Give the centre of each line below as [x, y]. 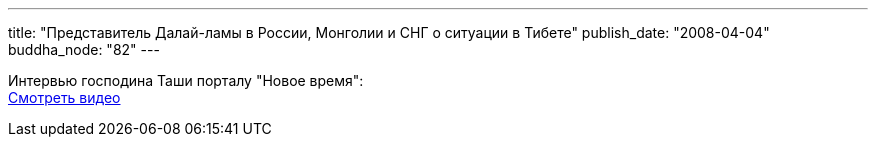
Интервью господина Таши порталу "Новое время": [186, 80]
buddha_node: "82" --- [84, 49]
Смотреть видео [64, 97]
